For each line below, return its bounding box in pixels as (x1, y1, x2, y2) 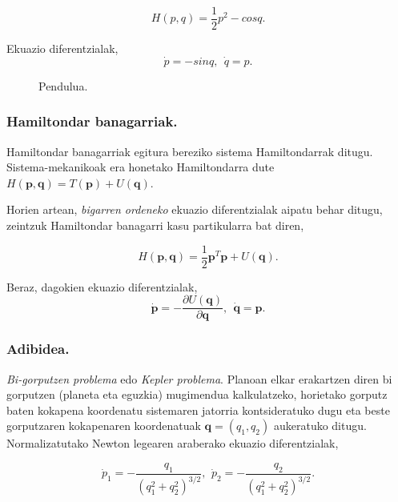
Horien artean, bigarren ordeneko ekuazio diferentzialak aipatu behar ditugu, (6, 201, 383, 218)
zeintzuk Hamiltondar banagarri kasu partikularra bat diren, (6, 217, 304, 234)
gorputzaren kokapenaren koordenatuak (6, 417, 201, 434)
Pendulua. (38, 77, 88, 94)
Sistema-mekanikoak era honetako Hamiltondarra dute (6, 159, 275, 175)
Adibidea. (6, 339, 70, 359)
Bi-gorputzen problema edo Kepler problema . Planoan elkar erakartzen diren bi (6, 370, 392, 387)
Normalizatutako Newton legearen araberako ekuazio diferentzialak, (6, 435, 339, 452)
